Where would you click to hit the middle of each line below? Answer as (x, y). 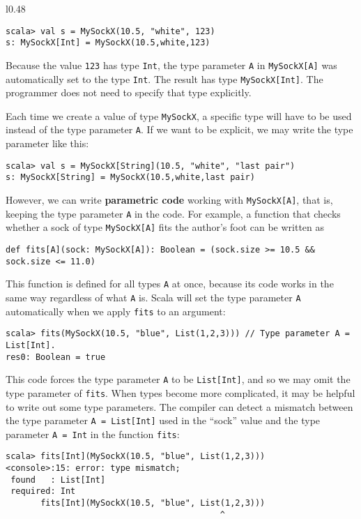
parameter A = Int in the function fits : (93, 434)
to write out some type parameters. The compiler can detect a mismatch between (179, 406)
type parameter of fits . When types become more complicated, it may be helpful (180, 392)
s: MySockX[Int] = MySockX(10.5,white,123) (108, 43)
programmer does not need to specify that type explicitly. (129, 92)
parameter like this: (47, 143)
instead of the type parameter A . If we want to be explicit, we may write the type (179, 129)
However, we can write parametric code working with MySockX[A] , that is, (169, 200)
